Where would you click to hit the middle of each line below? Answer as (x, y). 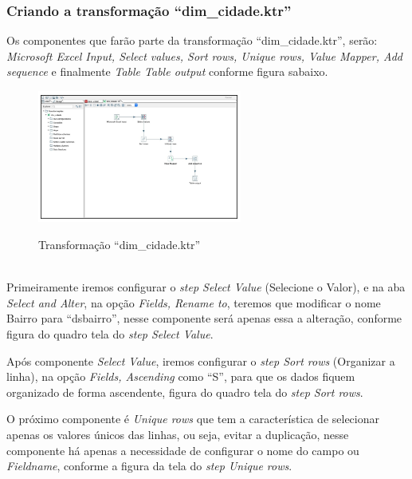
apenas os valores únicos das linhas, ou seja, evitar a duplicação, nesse (178, 434)
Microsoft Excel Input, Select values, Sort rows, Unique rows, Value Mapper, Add (204, 55)
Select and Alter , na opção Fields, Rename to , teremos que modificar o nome (194, 302)
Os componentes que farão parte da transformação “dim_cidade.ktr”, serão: (192, 40)
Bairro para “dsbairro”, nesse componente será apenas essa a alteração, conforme (204, 318)
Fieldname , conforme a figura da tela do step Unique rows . (149, 466)
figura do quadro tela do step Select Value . (110, 334)
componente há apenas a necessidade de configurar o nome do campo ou (183, 450)
